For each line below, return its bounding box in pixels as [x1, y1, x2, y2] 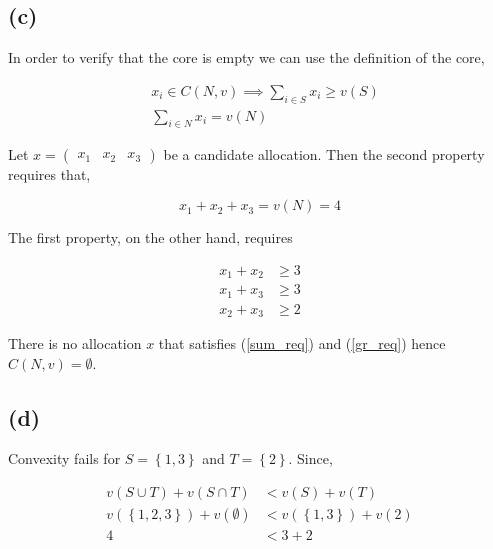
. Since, [288, 448, 333, 469]
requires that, [8, 164, 91, 185]
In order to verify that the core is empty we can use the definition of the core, [8, 47, 485, 68]
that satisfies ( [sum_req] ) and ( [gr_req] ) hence [158, 333, 446, 354]
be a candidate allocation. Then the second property [163, 144, 485, 165]
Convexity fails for [8, 448, 121, 469]
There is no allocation [8, 333, 142, 354]
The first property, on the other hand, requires [8, 227, 293, 248]
